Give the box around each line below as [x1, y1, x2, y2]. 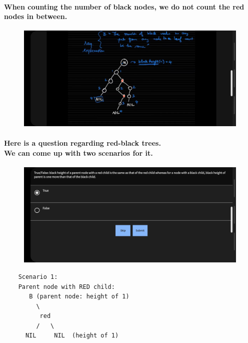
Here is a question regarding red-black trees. [4, 138, 161, 148]
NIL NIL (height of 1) [25, 332, 119, 339]
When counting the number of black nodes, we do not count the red [4, 1, 244, 12]
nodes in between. [4, 11, 67, 22]
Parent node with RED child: [18, 283, 115, 290]
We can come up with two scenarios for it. [4, 147, 153, 158]
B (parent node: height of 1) [29, 293, 129, 300]
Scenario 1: [18, 273, 58, 280]
